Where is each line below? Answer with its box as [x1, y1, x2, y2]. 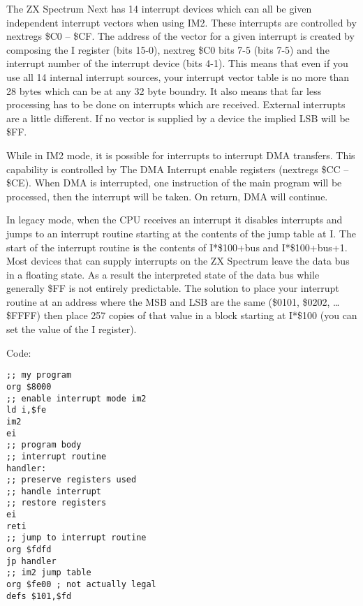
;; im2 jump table [6, 568, 91, 578]
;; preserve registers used [6, 475, 137, 485]
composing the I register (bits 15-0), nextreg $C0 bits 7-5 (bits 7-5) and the [6, 42, 329, 57]
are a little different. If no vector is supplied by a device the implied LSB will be [6, 110, 350, 125]
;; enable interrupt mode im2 [6, 393, 147, 404]
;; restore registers [6, 498, 107, 508]
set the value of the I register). [6, 322, 137, 337]
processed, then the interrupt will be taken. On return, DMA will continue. [6, 189, 328, 203]
